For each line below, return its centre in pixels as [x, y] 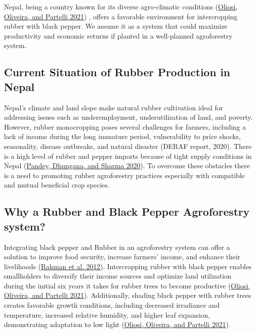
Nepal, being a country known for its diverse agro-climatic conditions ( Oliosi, [121, 6]
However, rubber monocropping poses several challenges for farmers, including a [125, 126]
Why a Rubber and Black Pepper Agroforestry [127, 212]
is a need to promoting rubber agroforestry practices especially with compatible [125, 175]
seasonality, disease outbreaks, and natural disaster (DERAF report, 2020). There [128, 146]
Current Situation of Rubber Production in [117, 72]
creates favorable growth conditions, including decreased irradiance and [112, 305]
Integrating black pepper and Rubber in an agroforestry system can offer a [117, 247]
